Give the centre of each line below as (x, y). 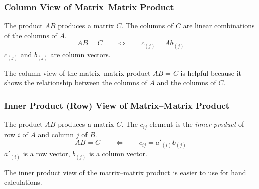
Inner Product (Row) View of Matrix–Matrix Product (117, 105)
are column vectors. (80, 54)
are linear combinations (219, 25)
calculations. (23, 182)
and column (56, 134)
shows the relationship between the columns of (76, 83)
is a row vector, (47, 154)
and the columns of (187, 83)
